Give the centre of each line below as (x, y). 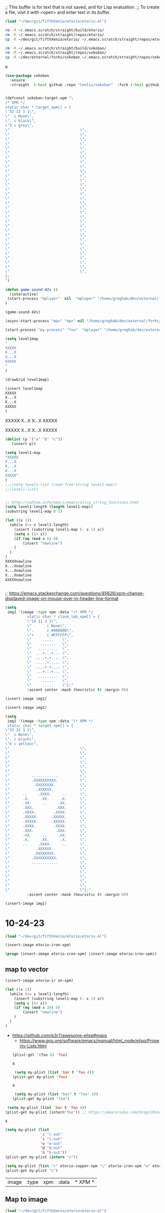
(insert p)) (24, 444)
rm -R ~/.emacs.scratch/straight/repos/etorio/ (55, 35)
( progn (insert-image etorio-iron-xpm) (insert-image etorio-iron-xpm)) (81, 954)
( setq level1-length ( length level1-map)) (49, 507)
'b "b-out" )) (54, 1153)
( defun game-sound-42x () (31, 289)
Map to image (27, 1199)
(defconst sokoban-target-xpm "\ (39, 98)
